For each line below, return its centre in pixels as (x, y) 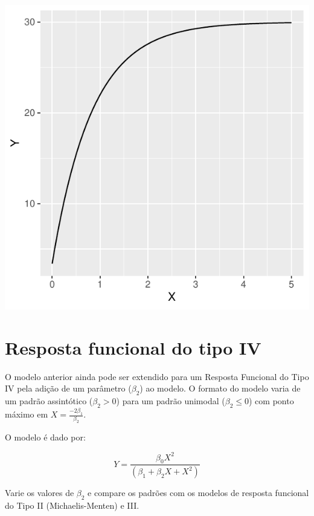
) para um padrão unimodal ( (171, 401)
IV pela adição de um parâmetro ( (68, 388)
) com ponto (271, 401)
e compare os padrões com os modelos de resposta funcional (198, 493)
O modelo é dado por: (45, 437)
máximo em (27, 414)
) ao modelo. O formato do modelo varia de (220, 388)
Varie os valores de (40, 493)
